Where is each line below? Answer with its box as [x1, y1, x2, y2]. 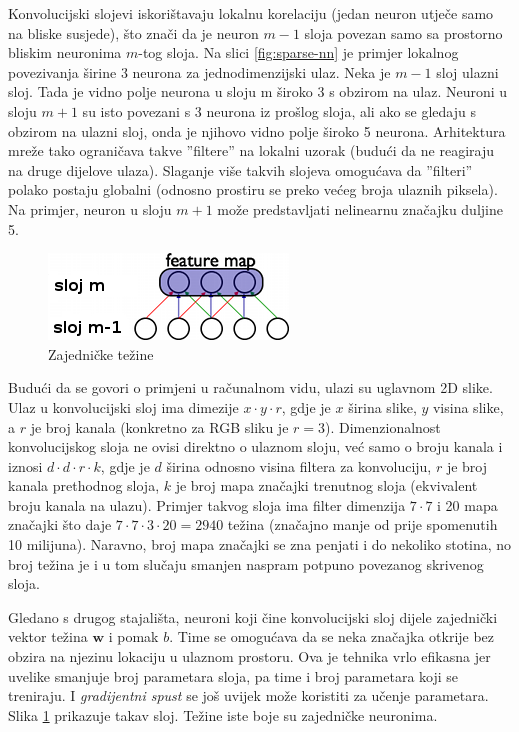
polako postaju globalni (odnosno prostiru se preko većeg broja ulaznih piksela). [8, 179, 498, 200]
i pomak [108, 626, 159, 647]
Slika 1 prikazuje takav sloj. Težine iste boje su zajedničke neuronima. [8, 704, 438, 725]
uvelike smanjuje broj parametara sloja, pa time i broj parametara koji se [8, 665, 459, 686]
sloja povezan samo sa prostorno [304, 22, 503, 43]
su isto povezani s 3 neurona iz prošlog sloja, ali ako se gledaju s [82, 100, 476, 121]
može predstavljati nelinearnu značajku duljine [217, 198, 503, 219]
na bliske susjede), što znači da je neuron [8, 22, 259, 43]
